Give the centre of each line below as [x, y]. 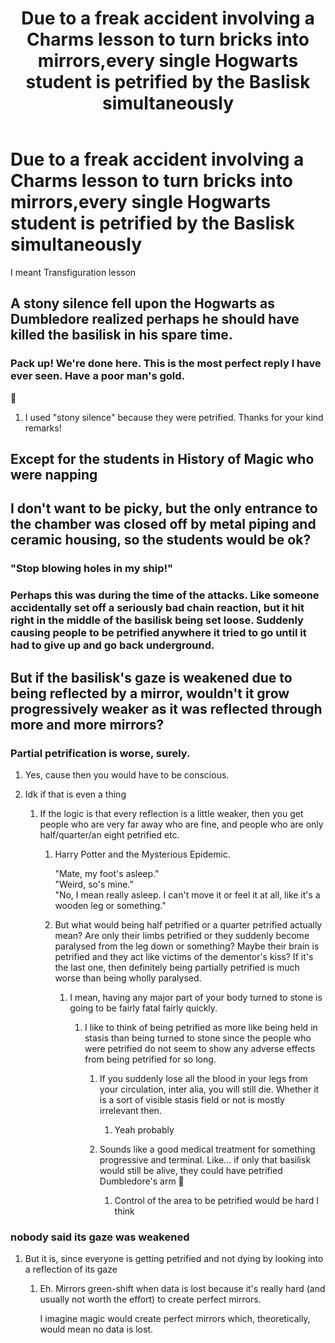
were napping [54, 475]
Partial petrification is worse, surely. [100, 753]
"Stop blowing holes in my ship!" [92, 569]
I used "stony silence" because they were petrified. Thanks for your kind [174, 417]
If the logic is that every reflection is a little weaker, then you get [171, 813]
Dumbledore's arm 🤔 [142, 1181]
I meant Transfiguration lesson [73, 272]
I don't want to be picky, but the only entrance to [164, 508]
